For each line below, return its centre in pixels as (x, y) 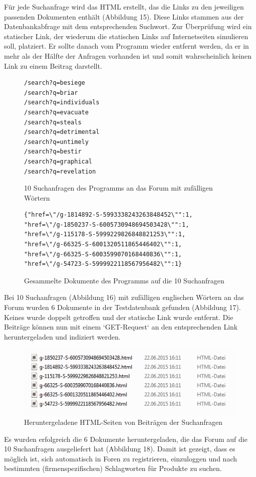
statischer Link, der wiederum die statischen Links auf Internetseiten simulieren (126, 36)
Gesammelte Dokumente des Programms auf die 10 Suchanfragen (124, 280)
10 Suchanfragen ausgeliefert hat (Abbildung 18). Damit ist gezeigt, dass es (120, 449)
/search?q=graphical (58, 161)
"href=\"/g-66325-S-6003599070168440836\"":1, (103, 254)
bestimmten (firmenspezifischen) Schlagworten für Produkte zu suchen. (113, 468)
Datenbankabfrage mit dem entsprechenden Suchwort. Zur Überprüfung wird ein (128, 26)
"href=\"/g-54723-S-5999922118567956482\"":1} (103, 264)
